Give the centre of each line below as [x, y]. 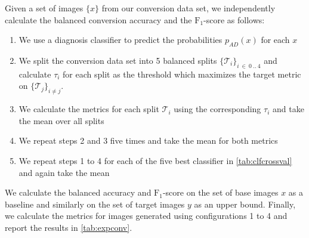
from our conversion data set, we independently [189, 8]
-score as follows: [234, 19]
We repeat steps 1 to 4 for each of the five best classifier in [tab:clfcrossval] [155, 160]
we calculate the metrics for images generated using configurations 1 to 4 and [146, 216]
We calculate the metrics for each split [89, 109]
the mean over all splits [61, 120]
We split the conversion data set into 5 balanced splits [118, 60]
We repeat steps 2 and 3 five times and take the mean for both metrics [148, 140]
